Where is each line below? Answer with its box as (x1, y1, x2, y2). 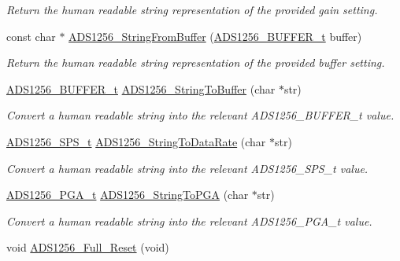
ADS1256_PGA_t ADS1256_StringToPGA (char (6, 186, 249, 203)
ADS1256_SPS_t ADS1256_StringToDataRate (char (6, 133, 266, 149)
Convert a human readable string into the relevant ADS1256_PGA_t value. (6, 212, 372, 229)
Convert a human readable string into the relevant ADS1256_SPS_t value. (6, 160, 369, 176)
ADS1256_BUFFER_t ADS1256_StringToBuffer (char (6, 80, 276, 97)
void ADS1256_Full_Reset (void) (6, 239, 169, 255)
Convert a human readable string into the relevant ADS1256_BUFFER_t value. (6, 107, 394, 123)
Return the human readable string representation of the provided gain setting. (6, 2, 378, 17)
